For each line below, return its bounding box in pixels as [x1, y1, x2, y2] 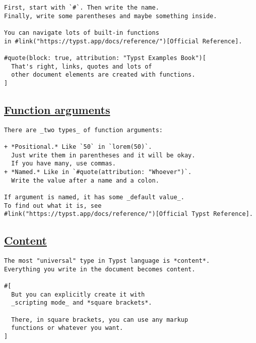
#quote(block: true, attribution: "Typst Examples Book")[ [4, 54, 206, 62]
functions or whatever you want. [11, 324, 123, 332]
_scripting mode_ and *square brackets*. [11, 299, 152, 307]
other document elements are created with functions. [11, 71, 196, 79]
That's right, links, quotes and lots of [11, 63, 152, 70]
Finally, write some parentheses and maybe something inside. [4, 12, 217, 20]
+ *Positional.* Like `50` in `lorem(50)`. [4, 143, 152, 151]
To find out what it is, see [4, 202, 102, 209]
